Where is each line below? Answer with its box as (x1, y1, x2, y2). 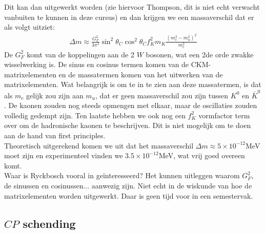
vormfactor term (198, 110, 250, 120)
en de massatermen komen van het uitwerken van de (58, 69, 223, 79)
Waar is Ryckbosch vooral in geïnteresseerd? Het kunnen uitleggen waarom (4, 170, 240, 181)
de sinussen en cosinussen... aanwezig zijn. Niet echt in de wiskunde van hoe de (4, 180, 252, 190)
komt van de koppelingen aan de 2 (27, 49, 134, 59)
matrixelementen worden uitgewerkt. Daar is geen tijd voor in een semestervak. (4, 190, 253, 201)
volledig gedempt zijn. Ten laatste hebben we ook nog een (4, 110, 186, 120)
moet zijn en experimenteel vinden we (4, 150, 123, 161)
